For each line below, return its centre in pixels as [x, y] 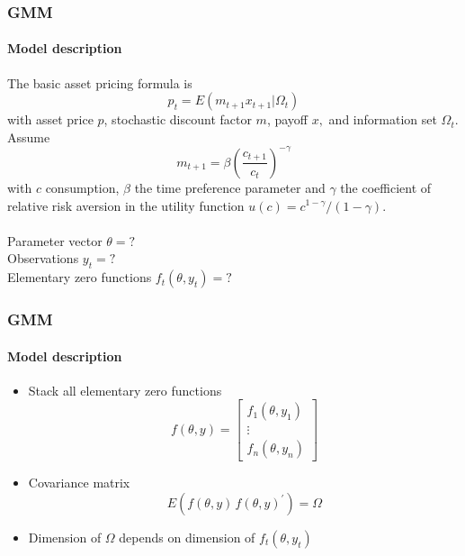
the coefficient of [386, 187]
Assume [29, 137]
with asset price [50, 119]
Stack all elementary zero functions [125, 390]
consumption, [82, 187]
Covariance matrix [79, 483]
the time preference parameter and [230, 187]
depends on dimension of [187, 538]
